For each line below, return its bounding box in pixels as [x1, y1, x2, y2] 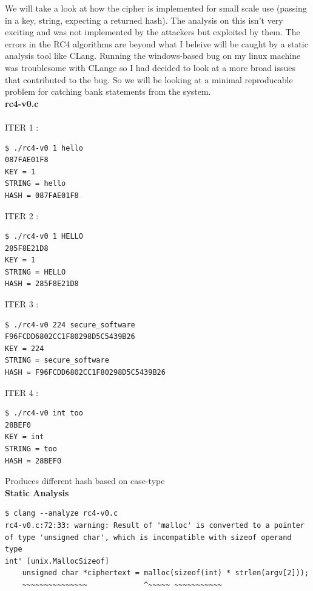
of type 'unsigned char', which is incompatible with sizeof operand [5, 533, 292, 542]
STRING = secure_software [5, 356, 109, 365]
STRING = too [5, 445, 57, 453]
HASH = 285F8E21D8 [5, 279, 79, 289]
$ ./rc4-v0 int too [5, 409, 83, 418]
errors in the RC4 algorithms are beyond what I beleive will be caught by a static [5, 37, 308, 50]
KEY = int [5, 432, 44, 442]
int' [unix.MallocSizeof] [5, 556, 109, 565]
